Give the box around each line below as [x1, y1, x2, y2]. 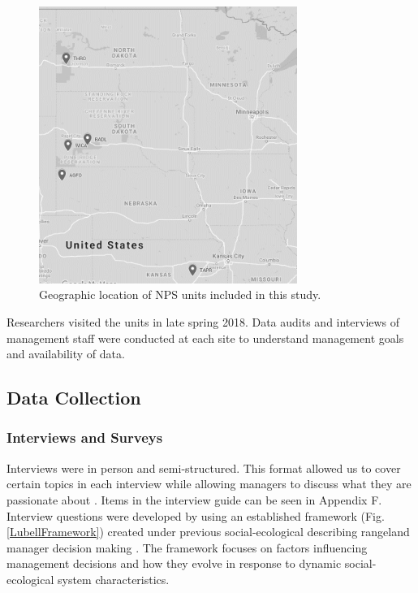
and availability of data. [6, 345, 125, 362]
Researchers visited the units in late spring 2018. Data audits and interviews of [6, 314, 400, 330]
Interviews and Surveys [6, 427, 163, 448]
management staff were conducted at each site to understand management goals [6, 329, 404, 346]
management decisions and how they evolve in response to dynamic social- [6, 555, 377, 572]
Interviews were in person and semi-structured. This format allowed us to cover [6, 459, 401, 476]
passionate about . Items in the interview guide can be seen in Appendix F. [6, 491, 382, 508]
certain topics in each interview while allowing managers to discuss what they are [6, 475, 412, 492]
